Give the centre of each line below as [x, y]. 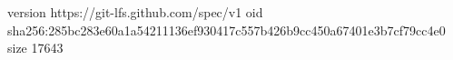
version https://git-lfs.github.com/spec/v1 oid [135, 12]
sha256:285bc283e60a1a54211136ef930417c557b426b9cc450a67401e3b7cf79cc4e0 [226, 30]
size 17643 [35, 48]
